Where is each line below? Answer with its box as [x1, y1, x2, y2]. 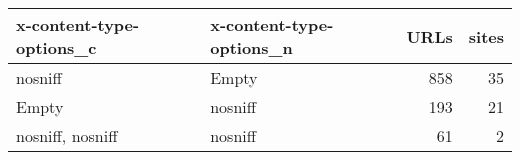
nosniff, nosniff [16, 124, 118, 147]
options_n [210, 36, 293, 59]
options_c [16, 36, 97, 59]
